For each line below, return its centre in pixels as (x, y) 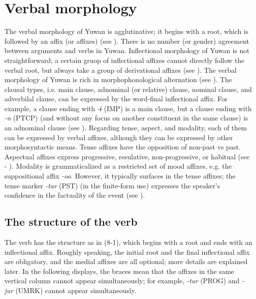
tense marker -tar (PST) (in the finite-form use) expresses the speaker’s (112, 185)
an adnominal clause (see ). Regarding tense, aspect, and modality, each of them (126, 128)
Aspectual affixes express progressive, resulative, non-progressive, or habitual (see (127, 156)
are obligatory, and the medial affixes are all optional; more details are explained (126, 261)
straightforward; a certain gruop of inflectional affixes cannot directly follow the (125, 60)
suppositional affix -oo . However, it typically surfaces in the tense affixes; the (120, 176)
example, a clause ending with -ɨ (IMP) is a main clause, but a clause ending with (128, 108)
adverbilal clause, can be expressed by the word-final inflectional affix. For (116, 99)
